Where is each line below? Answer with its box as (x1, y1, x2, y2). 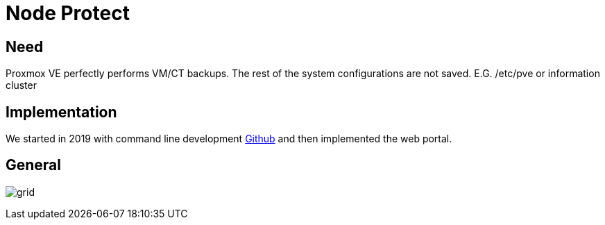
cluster (6, 79, 37, 92)
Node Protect (6, 1, 130, 25)
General (6, 156, 62, 174)
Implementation (6, 103, 117, 121)
